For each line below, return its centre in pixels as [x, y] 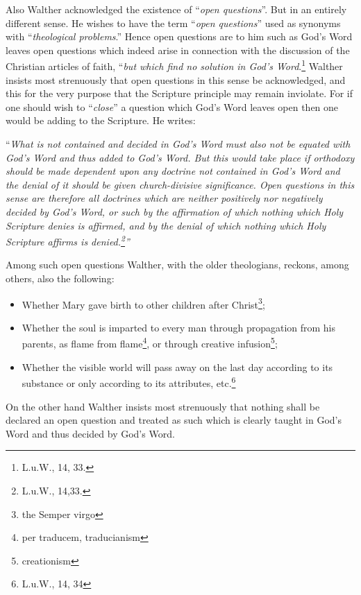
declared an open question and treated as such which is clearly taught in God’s [174, 420]
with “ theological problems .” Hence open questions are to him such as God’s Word [179, 36]
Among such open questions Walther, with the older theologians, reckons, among [177, 265]
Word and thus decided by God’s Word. [90, 433]
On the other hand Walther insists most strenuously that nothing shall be [163, 406]
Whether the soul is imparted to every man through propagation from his [179, 327]
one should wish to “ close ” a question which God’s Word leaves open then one [172, 106]
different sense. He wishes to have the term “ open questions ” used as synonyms [173, 23]
